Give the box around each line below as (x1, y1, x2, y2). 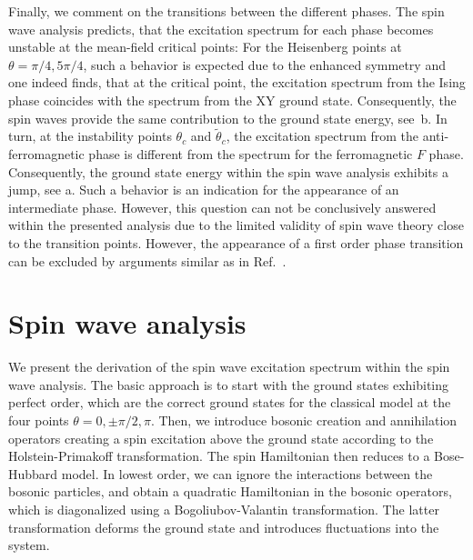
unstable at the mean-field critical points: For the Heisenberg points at (8, 37, 402, 56)
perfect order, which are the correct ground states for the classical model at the (8, 393, 451, 412)
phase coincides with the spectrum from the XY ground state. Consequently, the (8, 90, 457, 109)
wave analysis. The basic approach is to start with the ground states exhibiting (8, 375, 449, 394)
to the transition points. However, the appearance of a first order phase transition (8, 233, 464, 252)
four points (8, 411, 69, 430)
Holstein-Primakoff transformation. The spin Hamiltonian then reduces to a (8, 446, 430, 465)
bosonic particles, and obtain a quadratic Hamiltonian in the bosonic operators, (8, 482, 452, 501)
